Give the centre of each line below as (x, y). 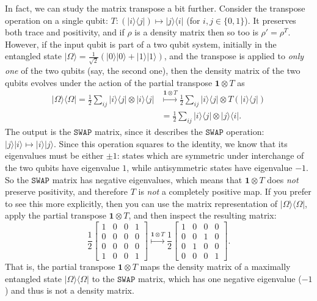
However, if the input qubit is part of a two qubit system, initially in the (141, 44)
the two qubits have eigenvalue (62, 168)
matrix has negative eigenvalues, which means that (147, 179)
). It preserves (270, 20)
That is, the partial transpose (60, 267)
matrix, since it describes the (148, 132)
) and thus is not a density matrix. (70, 290)
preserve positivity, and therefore (66, 191)
